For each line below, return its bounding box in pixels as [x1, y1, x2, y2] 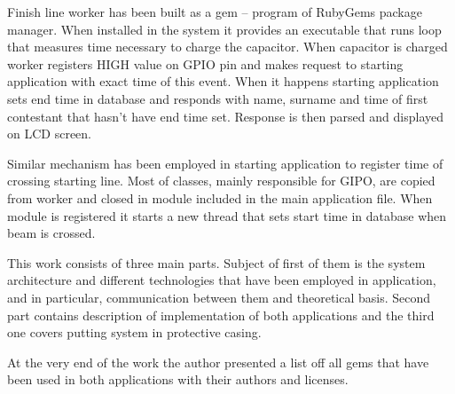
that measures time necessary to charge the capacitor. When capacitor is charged [7, 37, 448, 56]
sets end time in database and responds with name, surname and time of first [7, 89, 428, 107]
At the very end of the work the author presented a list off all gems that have [7, 352, 429, 371]
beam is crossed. [7, 224, 96, 242]
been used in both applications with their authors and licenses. [7, 370, 349, 389]
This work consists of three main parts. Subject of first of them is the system [7, 253, 426, 272]
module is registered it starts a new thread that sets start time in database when [7, 206, 447, 225]
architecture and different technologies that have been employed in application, [7, 271, 436, 289]
